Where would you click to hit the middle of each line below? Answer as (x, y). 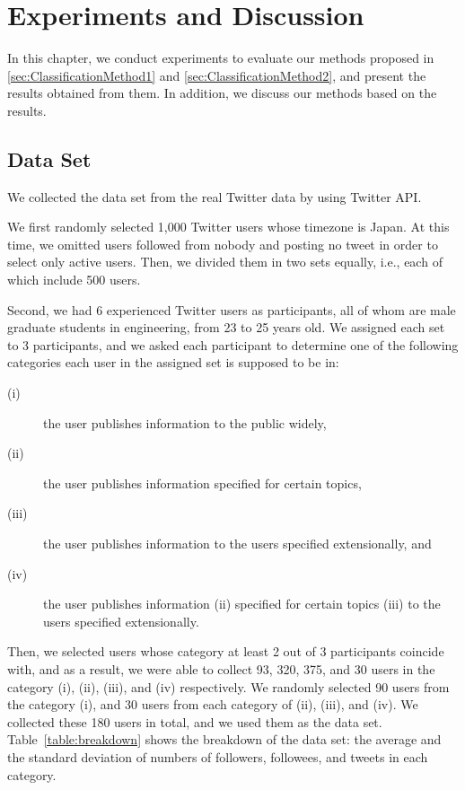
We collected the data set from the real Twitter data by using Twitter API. (215, 196)
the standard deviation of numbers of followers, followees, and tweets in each (218, 756)
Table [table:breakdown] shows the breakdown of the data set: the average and (224, 739)
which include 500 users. (74, 280)
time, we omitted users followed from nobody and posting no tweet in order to (223, 244)
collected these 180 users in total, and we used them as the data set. (195, 721)
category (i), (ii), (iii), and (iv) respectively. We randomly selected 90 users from (228, 686)
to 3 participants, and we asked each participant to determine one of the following (233, 344)
